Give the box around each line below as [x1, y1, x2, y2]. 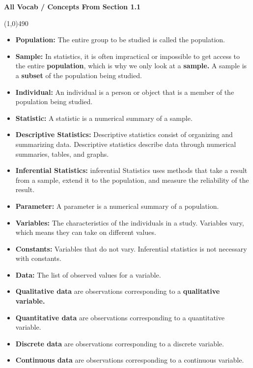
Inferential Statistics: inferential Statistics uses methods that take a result [15, 165, 248, 175]
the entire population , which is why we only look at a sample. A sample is [15, 60, 247, 71]
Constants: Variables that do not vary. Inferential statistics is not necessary [15, 243, 247, 254]
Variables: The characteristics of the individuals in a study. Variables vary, [15, 217, 244, 227]
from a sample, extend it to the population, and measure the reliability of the [15, 174, 249, 185]
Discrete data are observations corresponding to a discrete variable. [15, 338, 224, 348]
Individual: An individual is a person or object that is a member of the [15, 86, 234, 97]
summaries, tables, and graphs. [15, 148, 109, 159]
